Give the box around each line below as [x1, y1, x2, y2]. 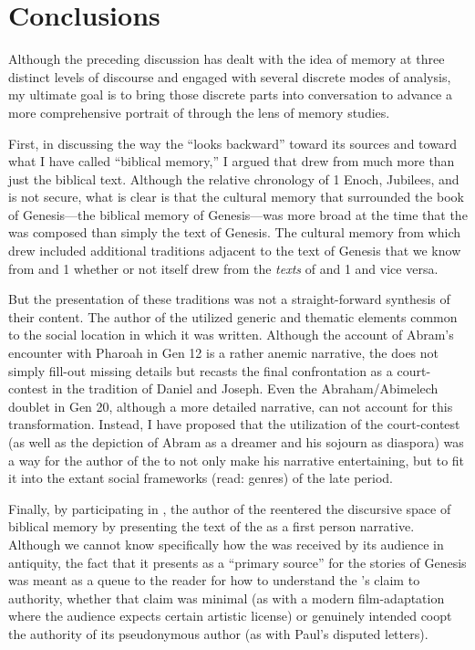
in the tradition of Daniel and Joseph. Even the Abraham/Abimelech [51, 379, 439, 398]
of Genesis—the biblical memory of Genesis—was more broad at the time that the [8, 204, 468, 224]
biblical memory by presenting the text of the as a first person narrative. [8, 517, 415, 536]
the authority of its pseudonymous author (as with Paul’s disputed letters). [8, 624, 429, 643]
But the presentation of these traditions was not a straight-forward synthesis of [8, 289, 450, 309]
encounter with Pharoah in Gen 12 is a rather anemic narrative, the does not [8, 343, 439, 362]
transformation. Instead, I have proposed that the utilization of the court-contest [8, 414, 460, 434]
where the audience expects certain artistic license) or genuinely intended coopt [8, 606, 452, 625]
